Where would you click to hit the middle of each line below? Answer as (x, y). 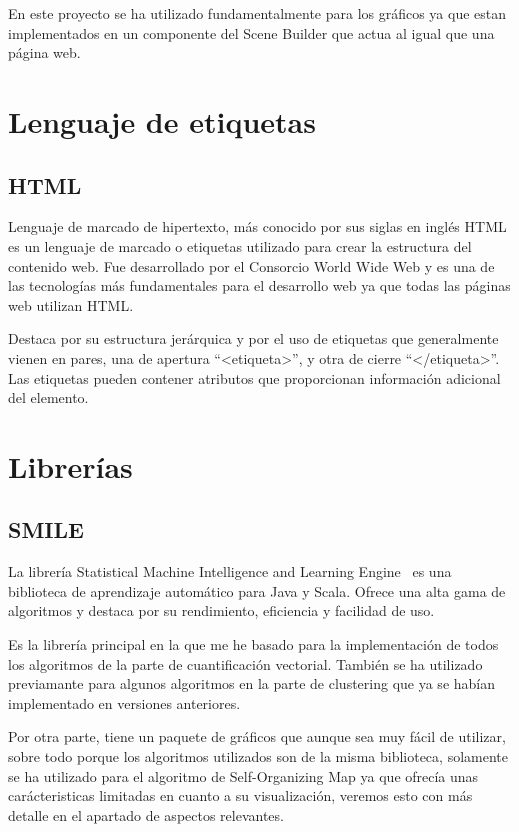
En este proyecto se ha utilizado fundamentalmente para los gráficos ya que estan (257, 13)
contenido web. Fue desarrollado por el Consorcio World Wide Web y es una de (251, 265)
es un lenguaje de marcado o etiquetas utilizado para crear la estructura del (240, 245)
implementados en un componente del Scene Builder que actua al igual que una (251, 32)
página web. (44, 52)
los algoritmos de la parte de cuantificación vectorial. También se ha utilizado (245, 663)
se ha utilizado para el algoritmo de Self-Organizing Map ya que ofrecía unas (243, 775)
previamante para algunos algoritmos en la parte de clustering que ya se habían (252, 683)
